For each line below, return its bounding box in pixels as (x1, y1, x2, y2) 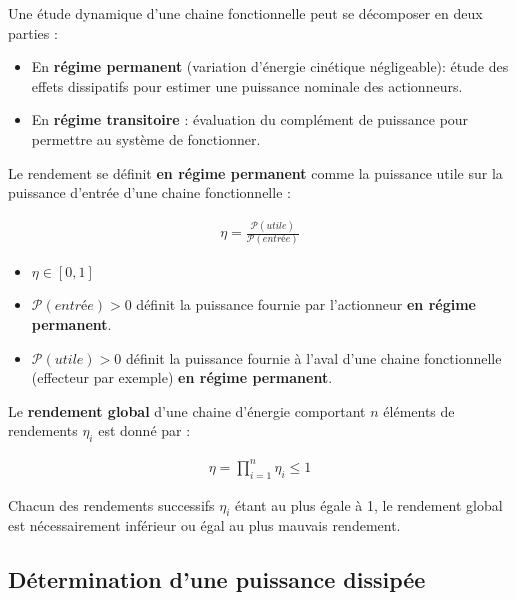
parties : (8, 22, 58, 43)
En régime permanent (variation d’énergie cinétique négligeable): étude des (31, 56, 509, 77)
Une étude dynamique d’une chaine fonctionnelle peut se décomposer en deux (8, 3, 483, 23)
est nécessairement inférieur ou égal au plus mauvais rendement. (8, 515, 401, 536)
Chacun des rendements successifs (8, 494, 215, 515)
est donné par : (98, 420, 191, 441)
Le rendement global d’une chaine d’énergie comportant (8, 400, 366, 421)
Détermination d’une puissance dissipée (8, 564, 426, 595)
